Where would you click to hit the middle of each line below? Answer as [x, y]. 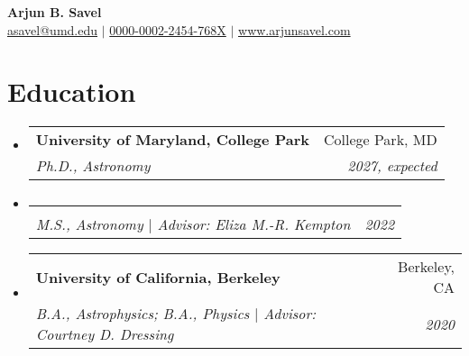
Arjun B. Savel [55, 12]
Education [72, 91]
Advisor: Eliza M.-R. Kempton [254, 224]
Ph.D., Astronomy [93, 166]
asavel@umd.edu [53, 29]
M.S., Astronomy [89, 224]
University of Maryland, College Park [172, 140]
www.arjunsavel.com [294, 29]
